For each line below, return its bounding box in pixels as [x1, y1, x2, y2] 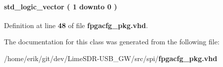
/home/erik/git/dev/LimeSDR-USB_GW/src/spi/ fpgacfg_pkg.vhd [4, 53, 218, 63]
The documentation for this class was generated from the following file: [4, 36, 220, 47]
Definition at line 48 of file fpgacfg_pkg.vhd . [4, 20, 148, 30]
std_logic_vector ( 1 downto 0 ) [4, 1, 117, 11]
